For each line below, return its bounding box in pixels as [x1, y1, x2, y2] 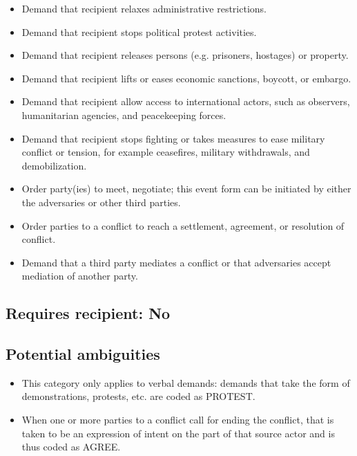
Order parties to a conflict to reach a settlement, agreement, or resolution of [21, 218, 345, 232]
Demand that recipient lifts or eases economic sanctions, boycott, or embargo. [21, 71, 351, 85]
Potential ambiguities [6, 343, 160, 365]
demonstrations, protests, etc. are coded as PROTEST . [21, 389, 255, 403]
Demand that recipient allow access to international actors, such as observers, [21, 94, 350, 109]
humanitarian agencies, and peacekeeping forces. [21, 107, 226, 122]
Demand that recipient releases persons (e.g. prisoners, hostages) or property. [21, 48, 349, 62]
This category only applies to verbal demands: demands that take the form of [21, 375, 350, 390]
